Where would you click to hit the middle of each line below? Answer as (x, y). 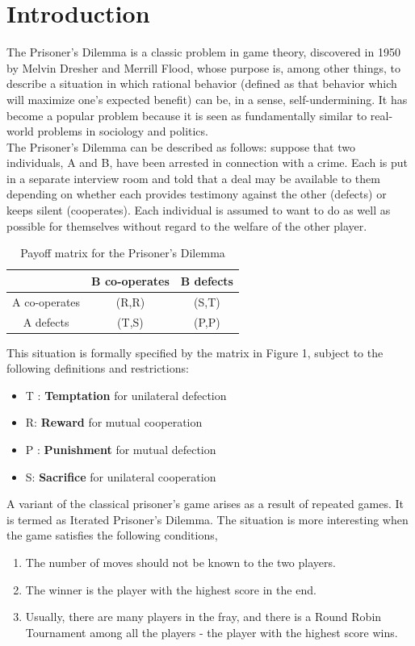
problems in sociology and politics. (123, 131)
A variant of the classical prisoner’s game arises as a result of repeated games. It (205, 504)
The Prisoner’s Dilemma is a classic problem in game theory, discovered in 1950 (203, 52)
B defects (207, 280)
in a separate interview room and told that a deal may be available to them (193, 178)
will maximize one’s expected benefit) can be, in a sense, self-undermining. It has (207, 99)
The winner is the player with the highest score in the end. (171, 589)
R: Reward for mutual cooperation (114, 422)
